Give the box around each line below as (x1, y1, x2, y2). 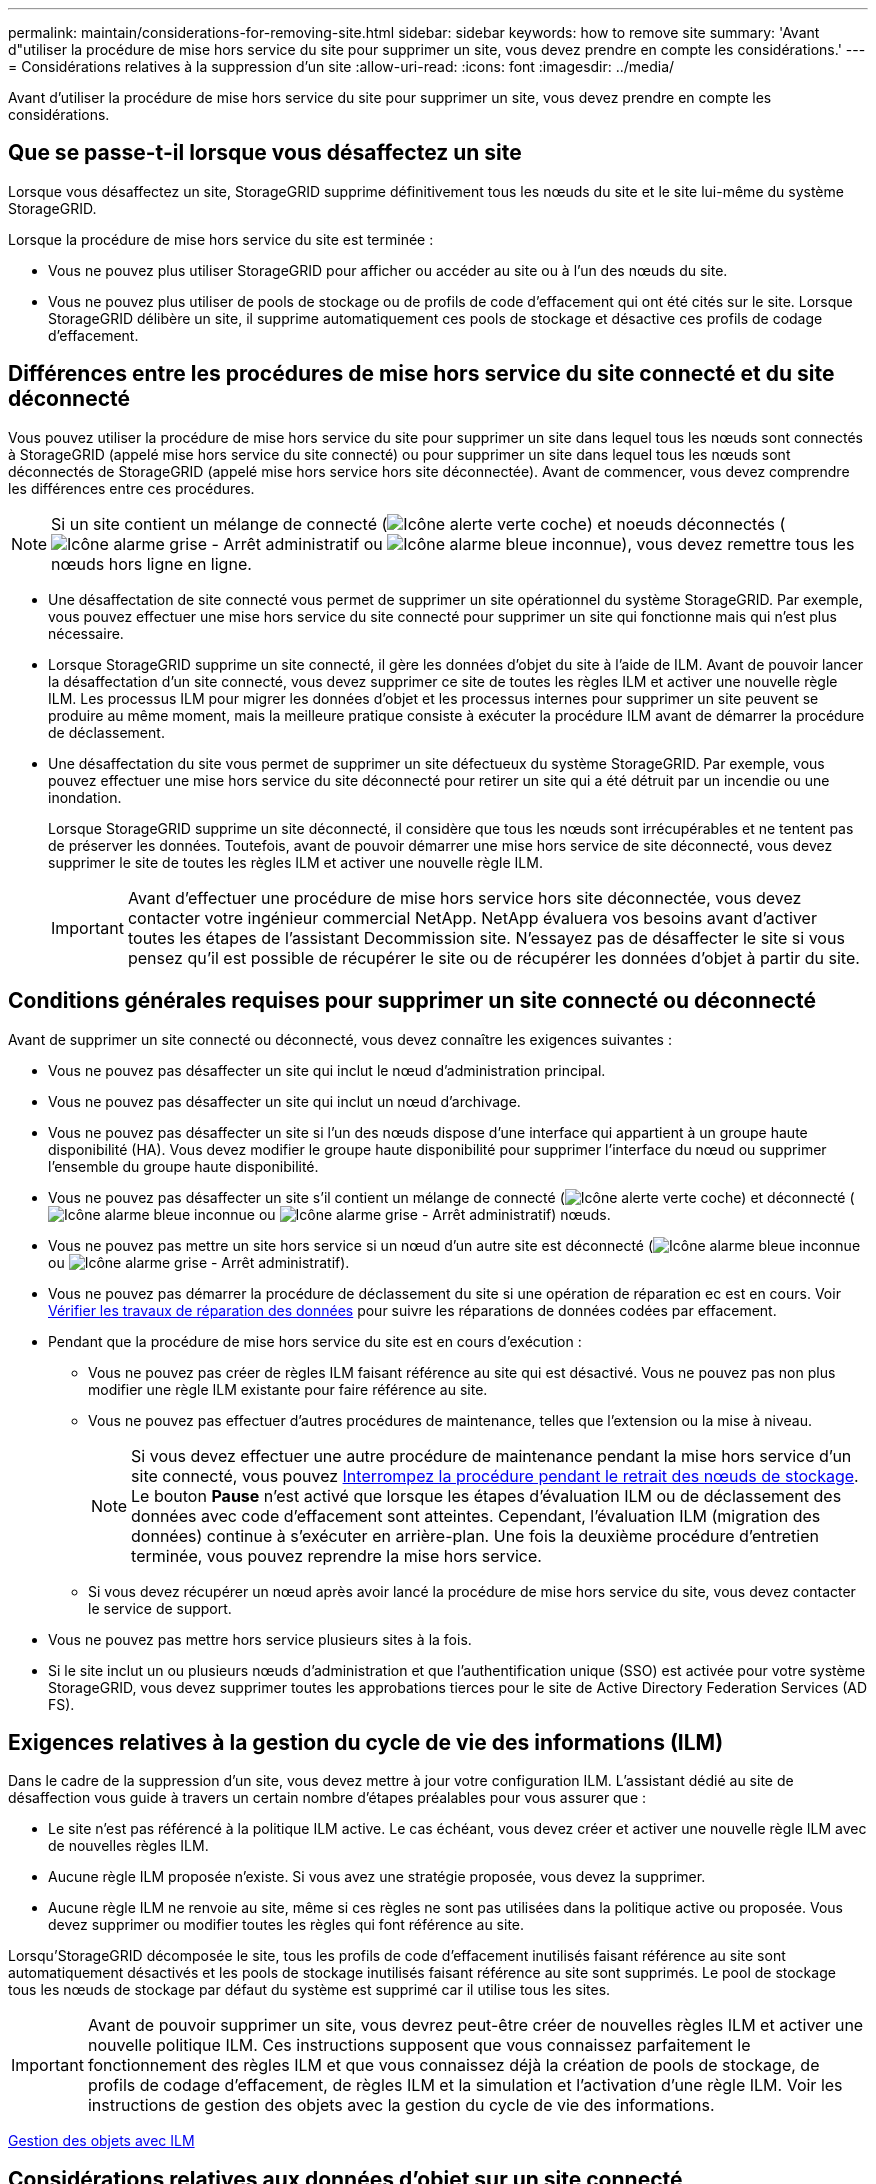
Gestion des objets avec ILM (8, 2132, 195, 2150)
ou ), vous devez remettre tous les (363, 533, 855, 554)
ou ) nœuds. (258, 1205, 611, 1223)
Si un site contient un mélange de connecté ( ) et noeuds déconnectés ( (51, 513, 786, 534)
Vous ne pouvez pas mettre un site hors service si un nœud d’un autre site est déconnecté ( (48, 1236, 654, 1254)
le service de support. (88, 1599, 232, 1617)
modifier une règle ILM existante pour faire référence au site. (88, 1380, 488, 1398)
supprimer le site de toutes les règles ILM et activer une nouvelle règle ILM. (48, 853, 543, 871)
